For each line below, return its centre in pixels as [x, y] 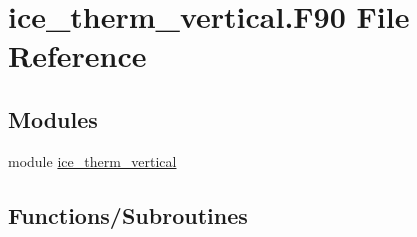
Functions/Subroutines [128, 214]
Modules [53, 118]
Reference [77, 55]
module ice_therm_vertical [92, 160]
